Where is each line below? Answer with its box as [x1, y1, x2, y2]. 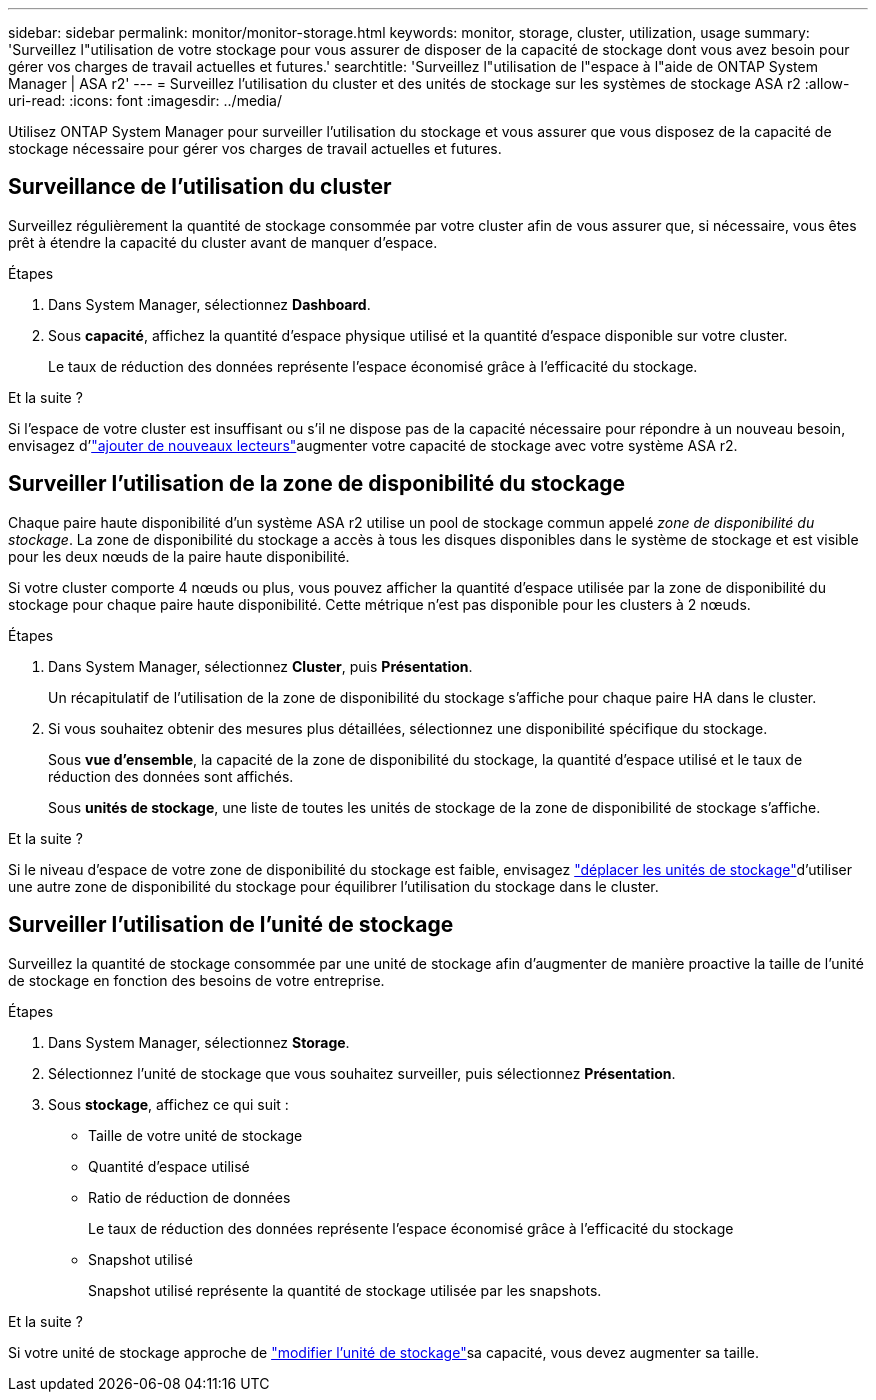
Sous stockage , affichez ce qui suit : [48, 1095, 289, 1113]
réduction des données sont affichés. [48, 767, 294, 785]
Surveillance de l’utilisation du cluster [8, 174, 392, 200]
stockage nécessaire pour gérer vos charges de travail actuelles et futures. [8, 140, 502, 157]
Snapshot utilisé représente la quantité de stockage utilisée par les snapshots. [88, 1281, 602, 1299]
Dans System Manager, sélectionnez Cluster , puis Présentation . [48, 657, 473, 675]
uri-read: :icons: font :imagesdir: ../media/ [8, 92, 282, 109]
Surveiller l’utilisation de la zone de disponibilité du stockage [8, 471, 626, 497]
